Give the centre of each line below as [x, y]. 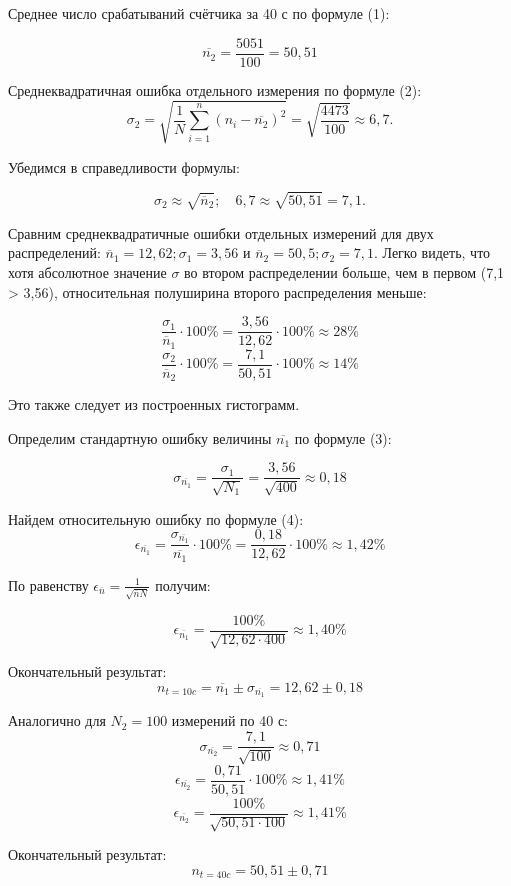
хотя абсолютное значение [87, 271]
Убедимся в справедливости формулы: [124, 166]
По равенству [48, 584]
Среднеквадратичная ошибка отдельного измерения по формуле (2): [215, 89]
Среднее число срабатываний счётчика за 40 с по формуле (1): [199, 13]
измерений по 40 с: [230, 720]
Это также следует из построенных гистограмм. [154, 404]
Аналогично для [57, 720]
